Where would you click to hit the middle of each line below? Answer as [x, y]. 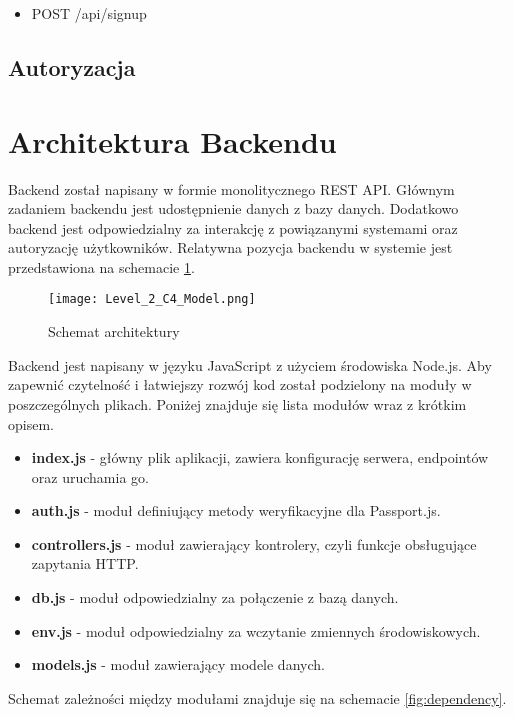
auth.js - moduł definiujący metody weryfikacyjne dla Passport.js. [236, 510]
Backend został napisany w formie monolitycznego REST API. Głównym [231, 188]
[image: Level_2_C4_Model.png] [152, 299]
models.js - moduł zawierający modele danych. [178, 664]
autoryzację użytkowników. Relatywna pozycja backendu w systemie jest [230, 247]
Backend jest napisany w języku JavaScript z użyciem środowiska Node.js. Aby [250, 364]
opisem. [31, 423]
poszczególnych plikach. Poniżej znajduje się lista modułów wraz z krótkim [237, 403]
